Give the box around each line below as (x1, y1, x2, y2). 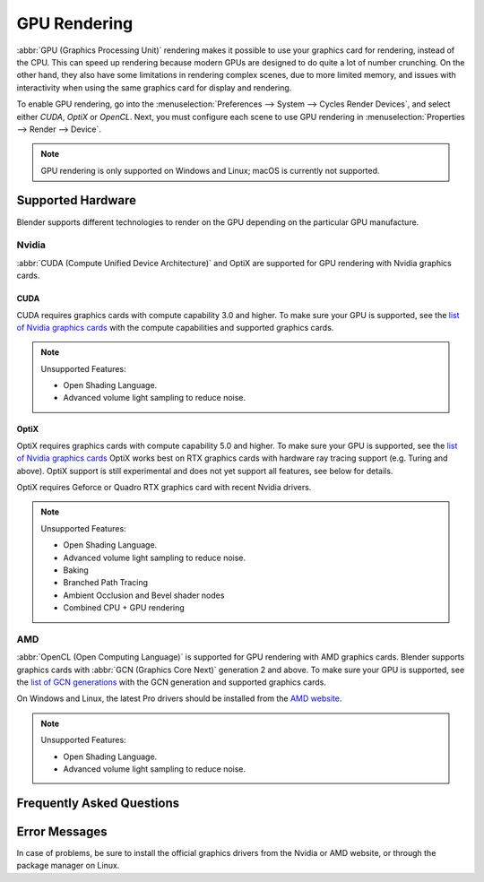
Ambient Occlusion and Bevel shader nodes (63, 590, 225, 601)
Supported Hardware (16, 193, 137, 208)
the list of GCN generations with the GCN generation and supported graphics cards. (16, 677, 327, 687)
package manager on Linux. (16, 860, 120, 871)
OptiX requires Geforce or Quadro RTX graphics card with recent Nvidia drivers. (16, 482, 312, 493)
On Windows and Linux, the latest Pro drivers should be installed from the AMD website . (16, 693, 342, 704)
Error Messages (16, 824, 108, 839)
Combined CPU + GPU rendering (63, 602, 186, 613)
